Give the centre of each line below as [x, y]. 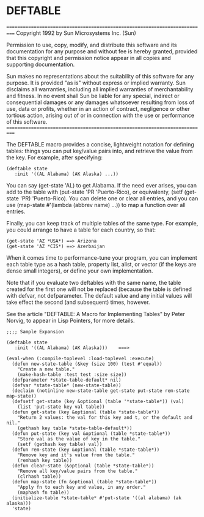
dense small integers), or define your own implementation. [80, 271]
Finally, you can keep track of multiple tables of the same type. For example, [102, 223]
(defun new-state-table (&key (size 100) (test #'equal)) [87, 364]
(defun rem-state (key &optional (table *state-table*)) [86, 450]
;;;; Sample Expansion [35, 331]
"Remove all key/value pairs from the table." [78, 471]
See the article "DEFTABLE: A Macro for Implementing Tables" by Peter [96, 314]
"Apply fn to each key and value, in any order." [82, 487]
